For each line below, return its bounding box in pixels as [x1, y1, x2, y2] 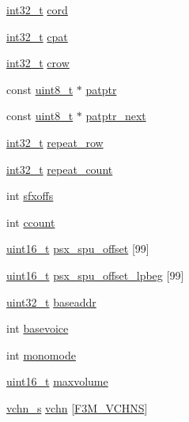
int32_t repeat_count [6, 160, 113, 177]
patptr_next [85, 107, 146, 124]
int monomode [6, 346, 76, 363]
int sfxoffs [6, 187, 54, 204]
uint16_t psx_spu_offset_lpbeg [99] [6, 266, 184, 283]
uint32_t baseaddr [6, 293, 96, 310]
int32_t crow [6, 55, 70, 71]
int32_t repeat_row [6, 134, 104, 150]
